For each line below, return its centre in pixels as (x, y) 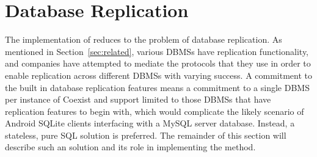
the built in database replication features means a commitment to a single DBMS (157, 87)
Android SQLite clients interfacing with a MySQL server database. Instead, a (150, 123)
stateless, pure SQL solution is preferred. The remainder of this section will (146, 135)
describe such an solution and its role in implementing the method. (130, 147)
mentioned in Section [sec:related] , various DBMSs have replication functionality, (157, 51)
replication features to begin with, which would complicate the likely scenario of (155, 111)
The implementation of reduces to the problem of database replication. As (144, 39)
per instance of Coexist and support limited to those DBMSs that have (138, 99)
